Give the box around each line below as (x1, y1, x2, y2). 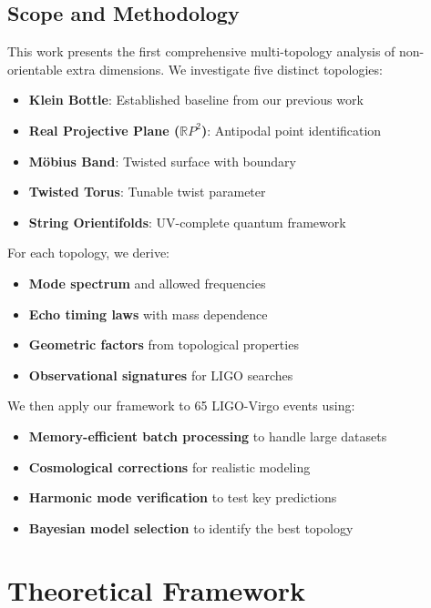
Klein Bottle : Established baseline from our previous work (28, 90, 364, 109)
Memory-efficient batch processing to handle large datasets (28, 426, 387, 445)
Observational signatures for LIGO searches (28, 365, 293, 384)
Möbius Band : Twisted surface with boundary (28, 151, 296, 170)
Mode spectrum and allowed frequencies (28, 273, 266, 292)
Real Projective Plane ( (28, 120, 180, 139)
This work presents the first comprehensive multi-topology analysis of (7, 42, 395, 61)
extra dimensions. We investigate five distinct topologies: (66, 59, 383, 78)
